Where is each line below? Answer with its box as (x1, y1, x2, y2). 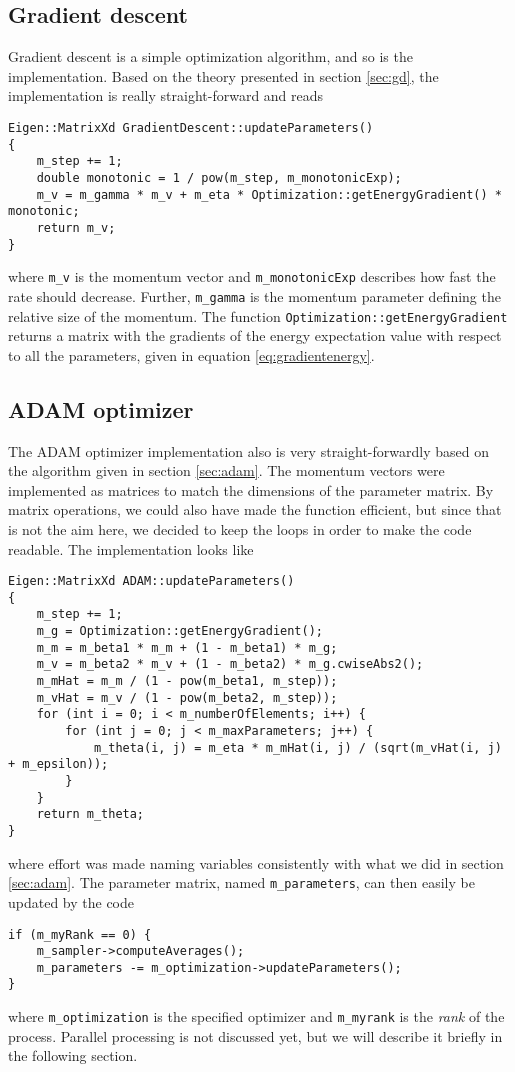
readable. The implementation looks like (8, 538, 254, 559)
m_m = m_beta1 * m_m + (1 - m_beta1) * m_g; (36, 640, 338, 655)
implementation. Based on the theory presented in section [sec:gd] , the (8, 65, 439, 86)
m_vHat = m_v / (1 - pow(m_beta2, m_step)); (36, 690, 338, 705)
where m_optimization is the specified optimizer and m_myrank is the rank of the (8, 1006, 505, 1027)
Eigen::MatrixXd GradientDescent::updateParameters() (8, 120, 374, 135)
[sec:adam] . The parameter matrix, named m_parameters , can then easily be (8, 872, 475, 893)
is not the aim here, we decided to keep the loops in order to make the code (8, 518, 472, 539)
